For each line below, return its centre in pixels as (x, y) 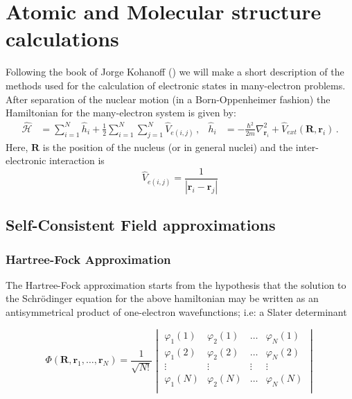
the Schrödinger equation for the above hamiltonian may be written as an (162, 298)
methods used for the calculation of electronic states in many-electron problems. (176, 85)
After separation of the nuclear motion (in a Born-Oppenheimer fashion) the (168, 99)
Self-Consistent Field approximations (141, 225)
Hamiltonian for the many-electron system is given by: (121, 113)
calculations (62, 38)
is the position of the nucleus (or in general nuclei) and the (168, 147)
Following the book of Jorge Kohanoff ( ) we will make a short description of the (175, 72)
